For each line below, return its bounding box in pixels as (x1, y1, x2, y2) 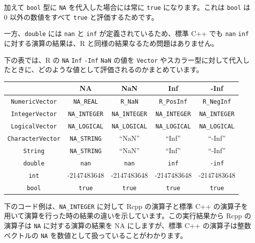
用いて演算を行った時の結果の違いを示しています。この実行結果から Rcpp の (4, 210, 252, 221)
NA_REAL (73, 98, 98, 106)
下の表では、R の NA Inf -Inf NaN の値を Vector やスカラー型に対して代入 (4, 54, 243, 65)
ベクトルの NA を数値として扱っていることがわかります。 (4, 230, 187, 240)
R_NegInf (203, 98, 231, 106)
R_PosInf (159, 98, 187, 106)
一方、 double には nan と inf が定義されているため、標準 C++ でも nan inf (4, 28, 249, 39)
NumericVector (11, 98, 57, 106)
